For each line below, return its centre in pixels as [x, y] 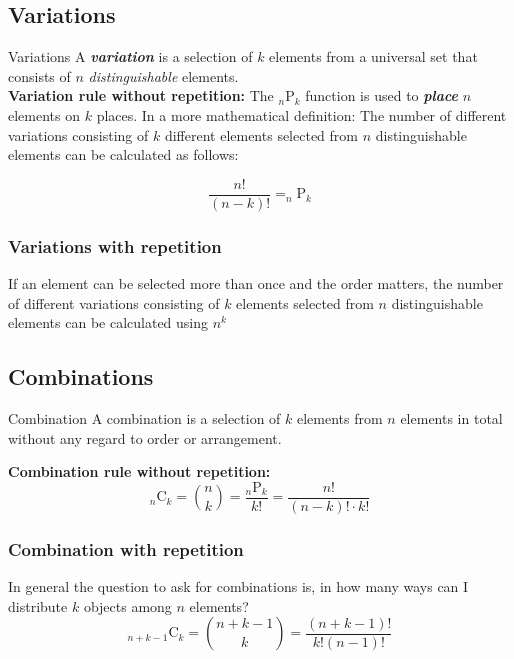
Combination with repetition [126, 548]
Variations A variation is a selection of [130, 56]
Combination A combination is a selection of [144, 418]
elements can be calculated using [108, 322]
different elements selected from [261, 134]
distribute [38, 605]
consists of [39, 75]
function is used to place [382, 95]
